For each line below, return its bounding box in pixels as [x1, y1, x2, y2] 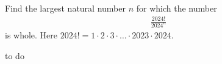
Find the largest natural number [5, 2, 126, 14]
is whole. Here [5, 29, 58, 41]
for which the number [136, 2, 217, 14]
